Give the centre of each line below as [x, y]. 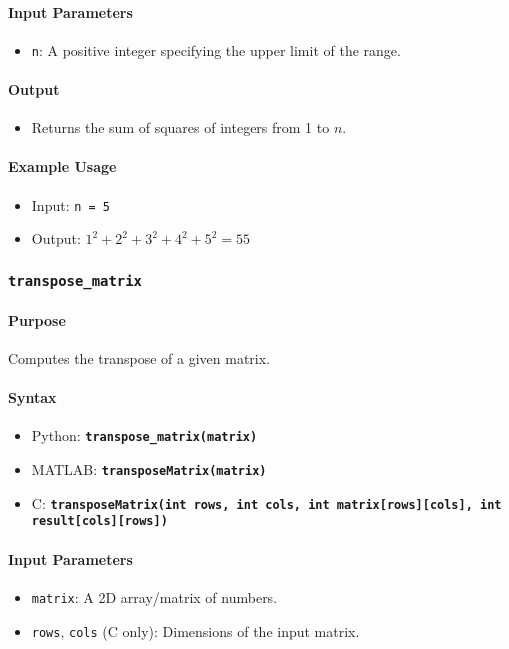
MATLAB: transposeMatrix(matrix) [149, 469]
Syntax [32, 397]
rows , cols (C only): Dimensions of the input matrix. [195, 630]
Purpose [37, 319]
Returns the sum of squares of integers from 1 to [180, 127]
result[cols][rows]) [99, 521]
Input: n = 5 [70, 204]
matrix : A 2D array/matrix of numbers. [154, 596]
